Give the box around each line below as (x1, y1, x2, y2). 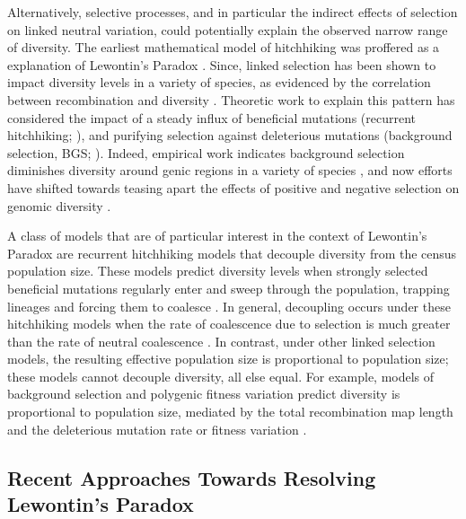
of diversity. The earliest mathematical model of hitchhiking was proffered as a (7, 38, 440, 57)
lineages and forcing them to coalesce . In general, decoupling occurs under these (7, 296, 451, 315)
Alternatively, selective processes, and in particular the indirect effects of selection (7, 3, 458, 21)
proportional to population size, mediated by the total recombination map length (7, 402, 453, 421)
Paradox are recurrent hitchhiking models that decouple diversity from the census (7, 243, 457, 262)
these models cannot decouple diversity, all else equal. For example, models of (7, 366, 435, 385)
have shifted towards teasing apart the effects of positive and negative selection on (7, 178, 460, 197)
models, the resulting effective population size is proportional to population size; (7, 349, 449, 368)
